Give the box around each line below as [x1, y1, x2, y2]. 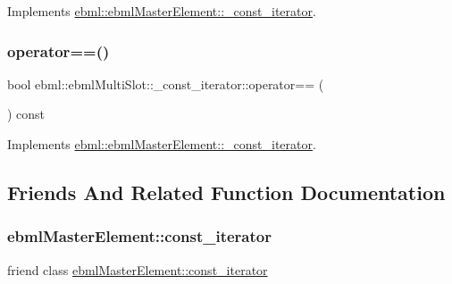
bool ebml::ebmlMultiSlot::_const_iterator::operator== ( [7, 74, 324, 93]
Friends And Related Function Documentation [7, 178, 446, 205]
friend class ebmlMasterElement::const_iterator [7, 260, 268, 279]
